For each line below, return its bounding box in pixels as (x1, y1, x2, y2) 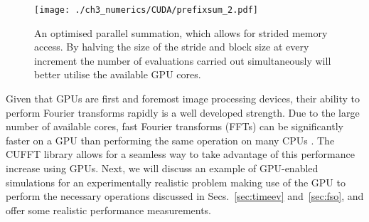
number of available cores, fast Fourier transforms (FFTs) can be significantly (6, 119, 343, 134)
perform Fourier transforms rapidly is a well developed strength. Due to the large (6, 105, 360, 120)
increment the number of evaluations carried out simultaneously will (34, 53, 331, 68)
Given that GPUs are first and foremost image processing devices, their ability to (6, 91, 360, 106)
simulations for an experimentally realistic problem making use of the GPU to (6, 174, 346, 189)
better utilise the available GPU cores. (34, 67, 201, 82)
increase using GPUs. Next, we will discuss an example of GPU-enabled (6, 161, 319, 175)
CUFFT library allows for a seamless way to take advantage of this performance (6, 147, 355, 162)
